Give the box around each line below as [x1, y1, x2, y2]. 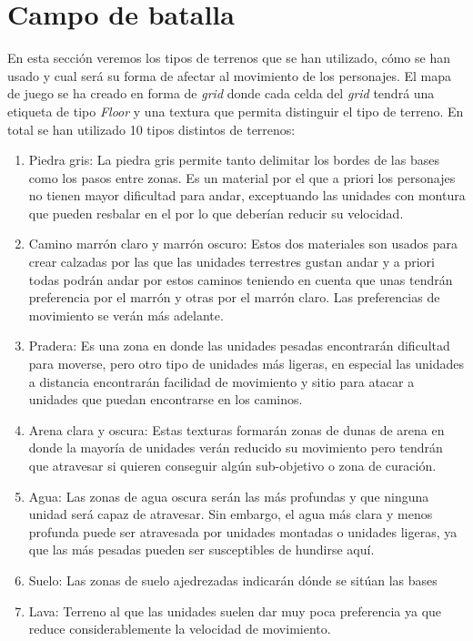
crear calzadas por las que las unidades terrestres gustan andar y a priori [28, 252, 435, 271]
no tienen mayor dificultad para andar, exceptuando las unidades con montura [28, 186, 466, 205]
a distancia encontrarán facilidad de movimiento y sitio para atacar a [28, 371, 415, 391]
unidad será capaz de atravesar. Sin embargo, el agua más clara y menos [28, 504, 433, 524]
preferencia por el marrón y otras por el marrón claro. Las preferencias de [28, 288, 440, 307]
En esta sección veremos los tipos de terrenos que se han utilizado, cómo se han [7, 48, 450, 67]
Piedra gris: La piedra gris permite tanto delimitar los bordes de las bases [28, 150, 439, 169]
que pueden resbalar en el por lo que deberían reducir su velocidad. [28, 203, 404, 222]
